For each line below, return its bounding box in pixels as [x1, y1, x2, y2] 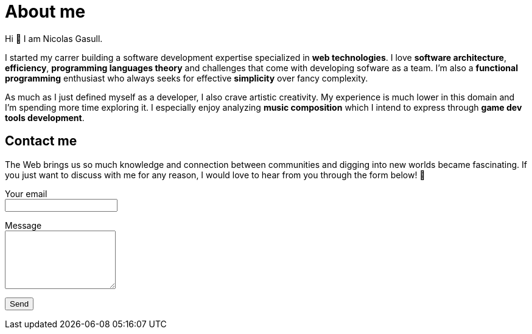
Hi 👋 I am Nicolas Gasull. [5, 33, 103, 44]
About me [5, 1, 86, 22]
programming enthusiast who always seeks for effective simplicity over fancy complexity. [5, 72, 368, 83]
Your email [5, 188, 47, 199]
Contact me [5, 133, 77, 149]
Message [5, 220, 42, 231]
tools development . [5, 112, 85, 123]
